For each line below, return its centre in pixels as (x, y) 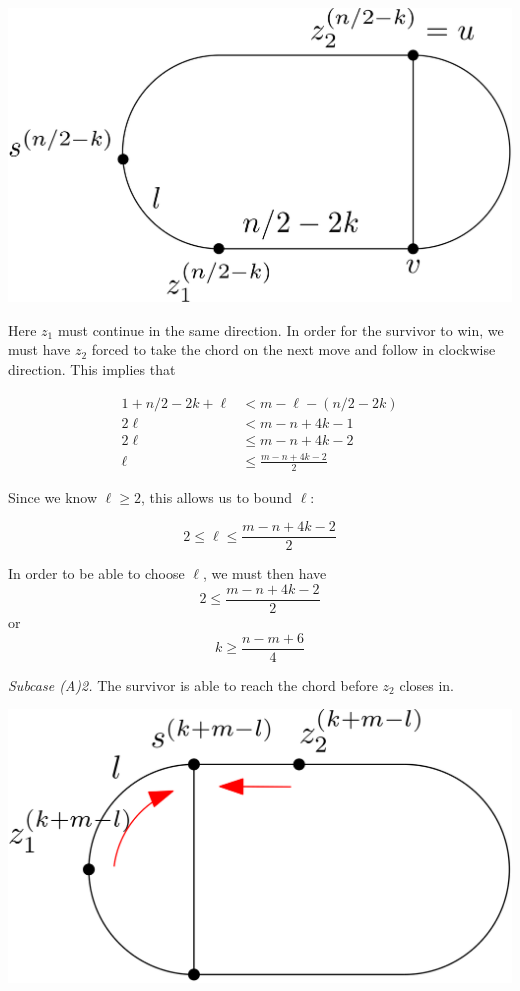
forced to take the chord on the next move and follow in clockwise (293, 349)
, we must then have (264, 573)
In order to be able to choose (96, 573)
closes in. (426, 684)
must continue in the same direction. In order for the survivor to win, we (280, 329)
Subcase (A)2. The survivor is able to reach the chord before (193, 684)
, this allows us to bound (216, 496)
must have (39, 349)
